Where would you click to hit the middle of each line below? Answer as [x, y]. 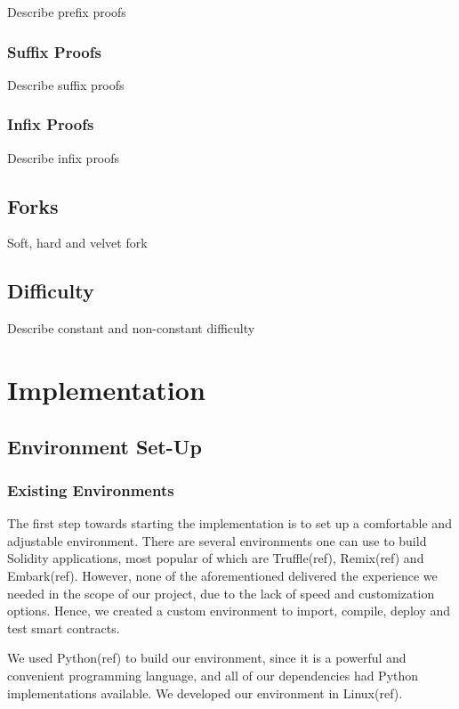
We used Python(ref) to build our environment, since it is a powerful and [207, 658]
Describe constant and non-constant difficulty [131, 328]
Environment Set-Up [105, 446]
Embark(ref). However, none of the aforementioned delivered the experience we [222, 575]
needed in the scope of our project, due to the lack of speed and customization [221, 593]
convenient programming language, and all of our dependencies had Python [213, 675]
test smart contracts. [64, 628]
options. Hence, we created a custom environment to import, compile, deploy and [229, 611]
